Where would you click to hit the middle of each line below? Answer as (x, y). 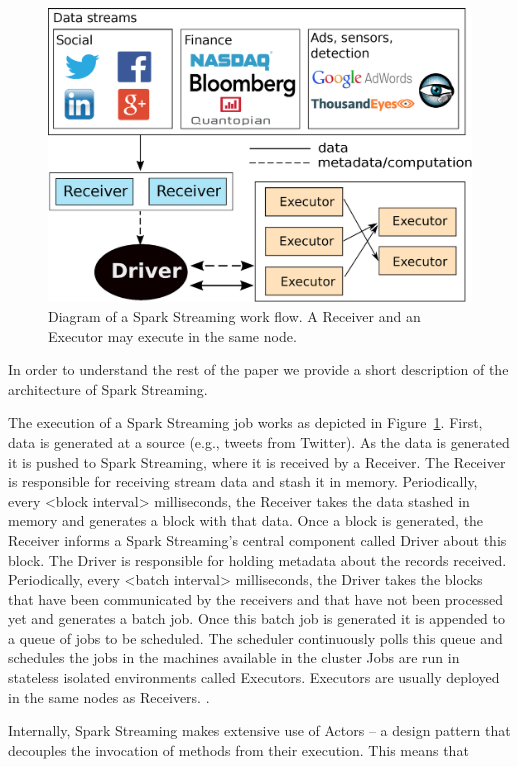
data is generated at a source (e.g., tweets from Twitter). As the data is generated (259, 441)
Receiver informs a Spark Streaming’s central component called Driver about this (257, 539)
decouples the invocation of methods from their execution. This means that (238, 749)
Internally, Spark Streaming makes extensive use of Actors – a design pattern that (259, 730)
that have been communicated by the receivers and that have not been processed (255, 598)
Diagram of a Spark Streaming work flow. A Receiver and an (234, 315)
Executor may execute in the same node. (172, 335)
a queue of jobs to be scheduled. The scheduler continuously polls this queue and (255, 637)
